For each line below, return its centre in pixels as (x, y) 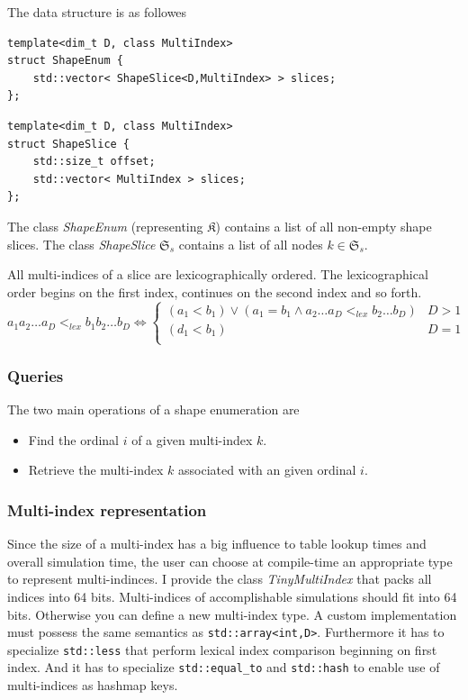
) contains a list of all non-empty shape (324, 226)
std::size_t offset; (94, 162)
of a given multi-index (192, 439)
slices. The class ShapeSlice (81, 244)
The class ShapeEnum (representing (105, 226)
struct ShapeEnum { (65, 61)
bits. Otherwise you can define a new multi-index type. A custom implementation (232, 614)
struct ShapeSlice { (69, 144)
